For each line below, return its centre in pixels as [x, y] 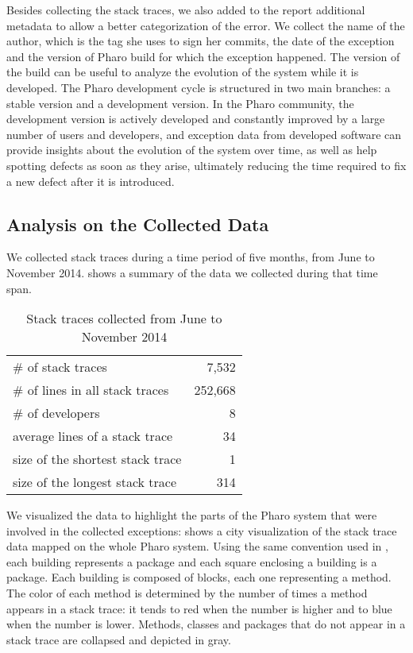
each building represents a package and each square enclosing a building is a [192, 561]
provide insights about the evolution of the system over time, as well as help [192, 150]
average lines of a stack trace [93, 436]
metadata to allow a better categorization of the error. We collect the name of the [206, 25]
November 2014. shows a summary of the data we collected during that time [192, 272]
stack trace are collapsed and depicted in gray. [119, 639]
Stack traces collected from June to [124, 319]
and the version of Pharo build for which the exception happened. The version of [203, 56]
